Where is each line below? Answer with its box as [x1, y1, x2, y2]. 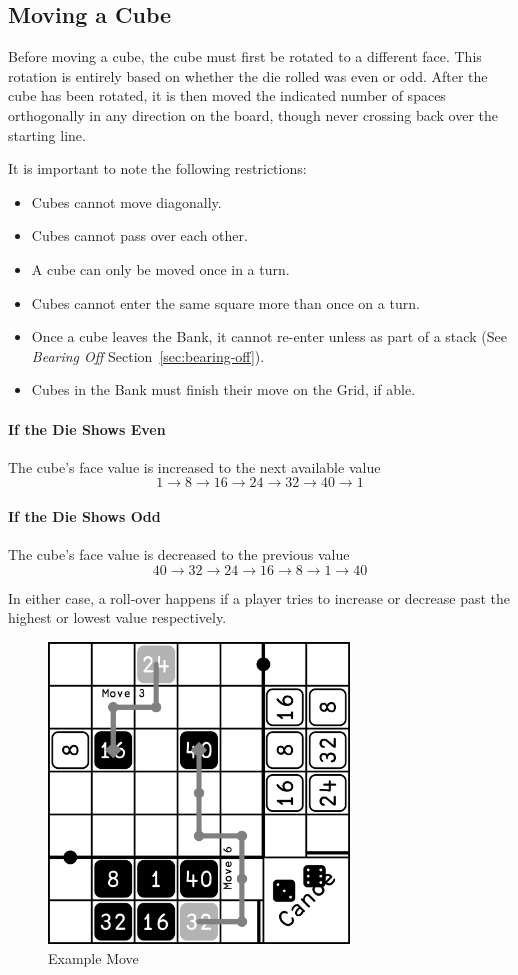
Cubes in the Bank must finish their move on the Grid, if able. [31, 379, 416, 400]
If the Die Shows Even [8, 418, 166, 439]
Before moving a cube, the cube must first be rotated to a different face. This [8, 46, 482, 67]
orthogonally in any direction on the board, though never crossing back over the [8, 104, 499, 125]
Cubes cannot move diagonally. [31, 191, 222, 212]
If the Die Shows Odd [8, 505, 161, 526]
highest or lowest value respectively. [8, 607, 227, 628]
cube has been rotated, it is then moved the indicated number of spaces [8, 85, 446, 106]
